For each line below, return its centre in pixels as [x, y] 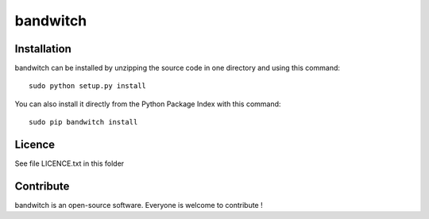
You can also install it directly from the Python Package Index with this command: [148, 104]
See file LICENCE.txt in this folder [70, 163]
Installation [43, 49]
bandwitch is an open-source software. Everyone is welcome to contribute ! [139, 206]
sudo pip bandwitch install [83, 122]
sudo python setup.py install [88, 86]
